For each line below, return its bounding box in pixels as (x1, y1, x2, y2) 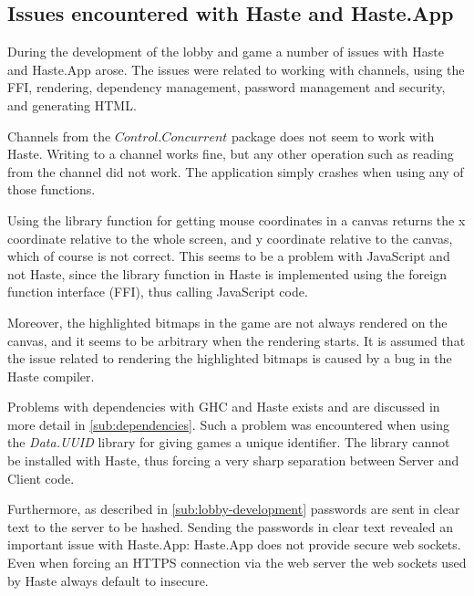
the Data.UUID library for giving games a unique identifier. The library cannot (7, 433, 450, 452)
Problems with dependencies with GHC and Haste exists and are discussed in (7, 397, 440, 416)
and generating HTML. (7, 95, 137, 114)
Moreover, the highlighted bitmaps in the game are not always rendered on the (7, 312, 448, 331)
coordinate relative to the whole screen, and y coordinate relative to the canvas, (7, 228, 453, 247)
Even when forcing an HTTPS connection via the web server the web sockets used (7, 553, 467, 572)
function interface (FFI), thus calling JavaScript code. (7, 282, 308, 301)
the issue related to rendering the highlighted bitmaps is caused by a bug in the (7, 349, 452, 368)
